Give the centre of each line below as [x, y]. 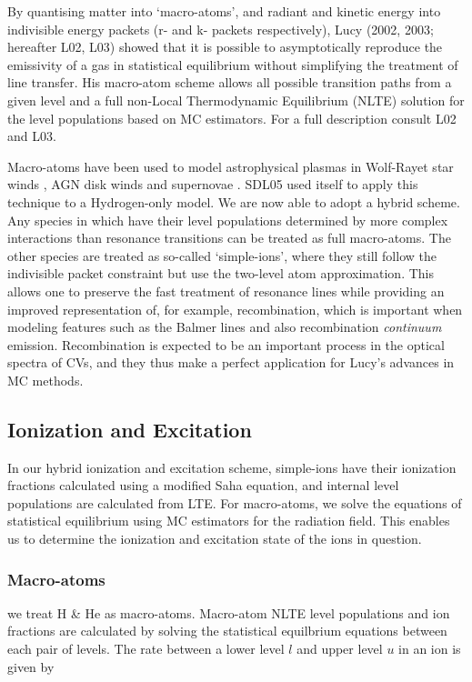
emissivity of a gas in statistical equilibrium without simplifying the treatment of [233, 64]
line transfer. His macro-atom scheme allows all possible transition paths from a [230, 82]
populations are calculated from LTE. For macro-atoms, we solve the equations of [235, 502]
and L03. [32, 136]
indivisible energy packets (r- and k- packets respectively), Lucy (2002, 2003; [221, 29]
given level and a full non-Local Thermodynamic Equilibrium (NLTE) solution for [236, 100]
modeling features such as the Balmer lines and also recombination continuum [225, 327]
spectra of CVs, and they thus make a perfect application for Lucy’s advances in [231, 362]
